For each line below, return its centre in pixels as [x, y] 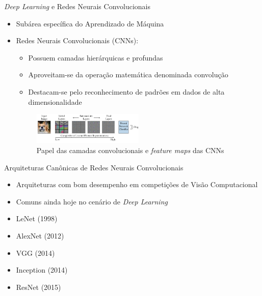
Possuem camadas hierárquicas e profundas [96, 57]
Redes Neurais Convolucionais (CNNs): [77, 40]
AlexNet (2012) [40, 235]
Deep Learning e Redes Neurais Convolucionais [77, 6]
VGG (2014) [35, 253]
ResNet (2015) [38, 287]
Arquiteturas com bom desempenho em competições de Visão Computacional [137, 184]
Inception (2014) [42, 270]
